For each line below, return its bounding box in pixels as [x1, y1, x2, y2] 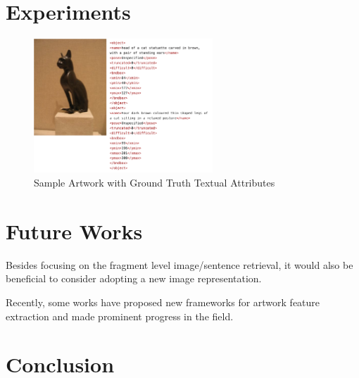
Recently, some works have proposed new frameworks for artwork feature [6, 294, 320, 309]
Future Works [6, 216, 143, 245]
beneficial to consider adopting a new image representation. [6, 271, 262, 286]
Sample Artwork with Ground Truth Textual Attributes [34, 175, 275, 189]
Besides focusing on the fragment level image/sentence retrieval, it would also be [6, 257, 353, 272]
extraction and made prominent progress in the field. [6, 308, 234, 323]
